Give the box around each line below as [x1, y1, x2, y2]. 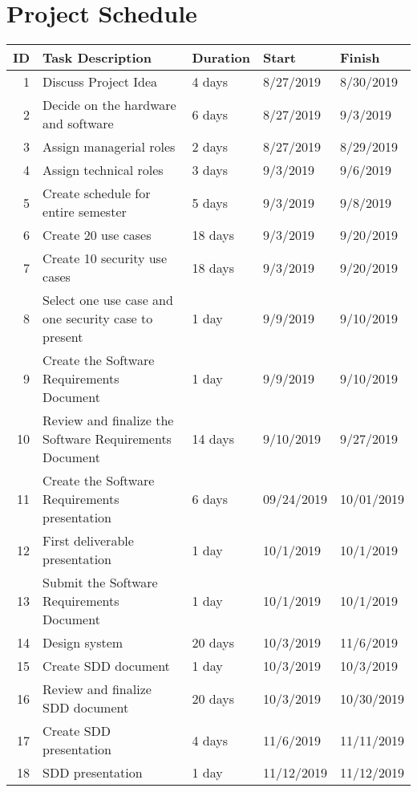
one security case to [43, 309, 153, 328]
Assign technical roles [43, 160, 164, 180]
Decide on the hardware [43, 95, 176, 115]
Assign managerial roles [43, 137, 176, 156]
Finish [339, 48, 380, 67]
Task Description [43, 48, 152, 67]
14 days [192, 429, 234, 449]
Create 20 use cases [43, 225, 152, 245]
